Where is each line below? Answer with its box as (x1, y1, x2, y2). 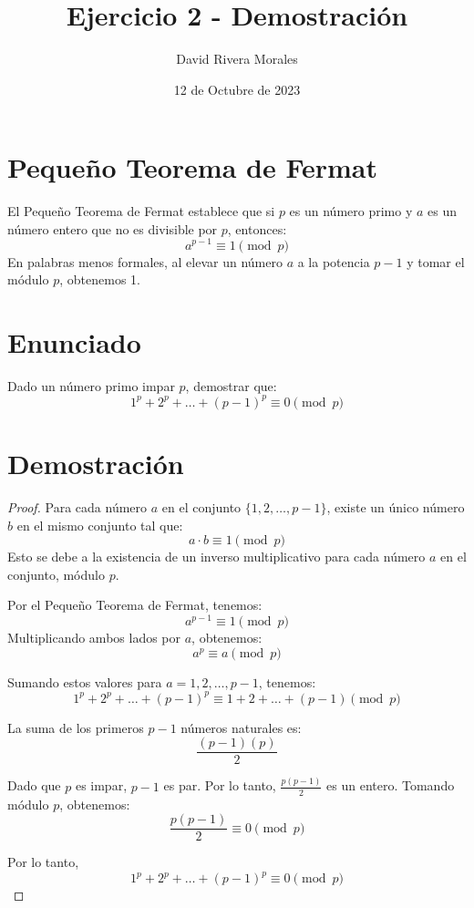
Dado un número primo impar (7, 376, 175, 395)
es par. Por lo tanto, (163, 776, 276, 795)
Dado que (7, 776, 61, 795)
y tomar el (407, 252, 465, 271)
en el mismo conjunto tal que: (16, 515, 183, 534)
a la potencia (297, 252, 370, 271)
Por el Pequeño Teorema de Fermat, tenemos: (7, 595, 263, 614)
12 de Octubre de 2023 (173, 79, 301, 98)
